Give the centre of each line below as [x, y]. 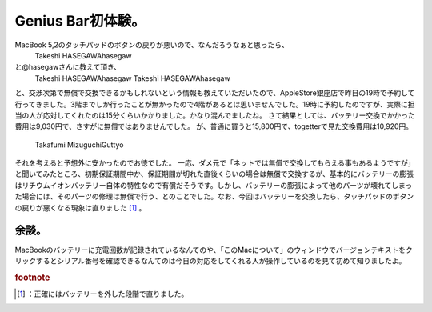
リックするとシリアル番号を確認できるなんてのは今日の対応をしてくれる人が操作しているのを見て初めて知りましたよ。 [210, 261]
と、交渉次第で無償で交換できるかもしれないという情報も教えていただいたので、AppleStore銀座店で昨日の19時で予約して [215, 93]
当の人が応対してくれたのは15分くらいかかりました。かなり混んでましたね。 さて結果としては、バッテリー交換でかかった [215, 115]
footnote [32, 278]
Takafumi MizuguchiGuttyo [79, 145]
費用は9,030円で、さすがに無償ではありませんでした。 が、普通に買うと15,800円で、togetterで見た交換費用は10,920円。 [214, 126]
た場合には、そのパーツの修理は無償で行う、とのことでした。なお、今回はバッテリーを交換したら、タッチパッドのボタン [214, 197]
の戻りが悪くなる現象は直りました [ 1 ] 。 [80, 207]
